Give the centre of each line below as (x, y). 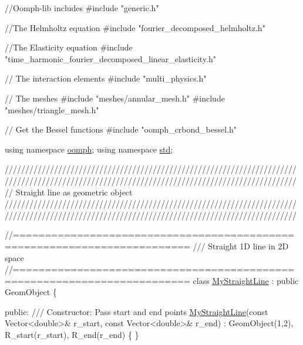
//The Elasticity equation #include (69, 47)
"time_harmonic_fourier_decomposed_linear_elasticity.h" (111, 58)
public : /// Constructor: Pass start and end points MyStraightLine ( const (137, 311)
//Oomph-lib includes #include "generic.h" (82, 8)
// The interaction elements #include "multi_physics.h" (106, 78)
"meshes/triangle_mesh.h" (52, 109)
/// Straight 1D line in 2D (241, 246)
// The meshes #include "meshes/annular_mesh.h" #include (115, 98)
